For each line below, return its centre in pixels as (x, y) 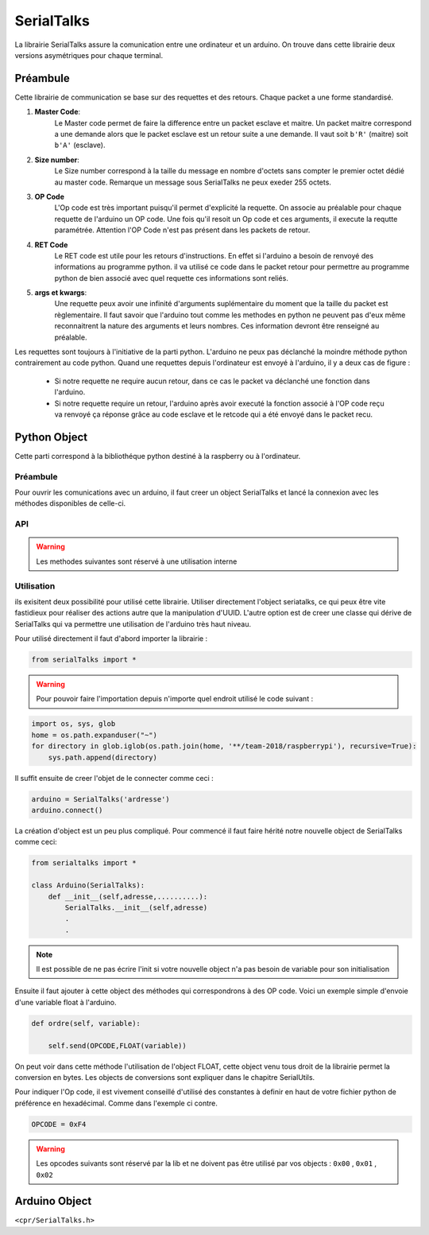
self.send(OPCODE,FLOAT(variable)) (117, 1045)
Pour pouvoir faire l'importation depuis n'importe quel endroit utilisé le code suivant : (175, 699)
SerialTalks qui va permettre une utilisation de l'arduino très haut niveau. (133, 623)
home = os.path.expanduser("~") (95, 735)
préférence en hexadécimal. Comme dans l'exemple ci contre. (116, 1103)
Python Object (51, 437)
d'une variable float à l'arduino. (66, 1002)
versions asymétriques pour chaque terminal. (89, 55)
